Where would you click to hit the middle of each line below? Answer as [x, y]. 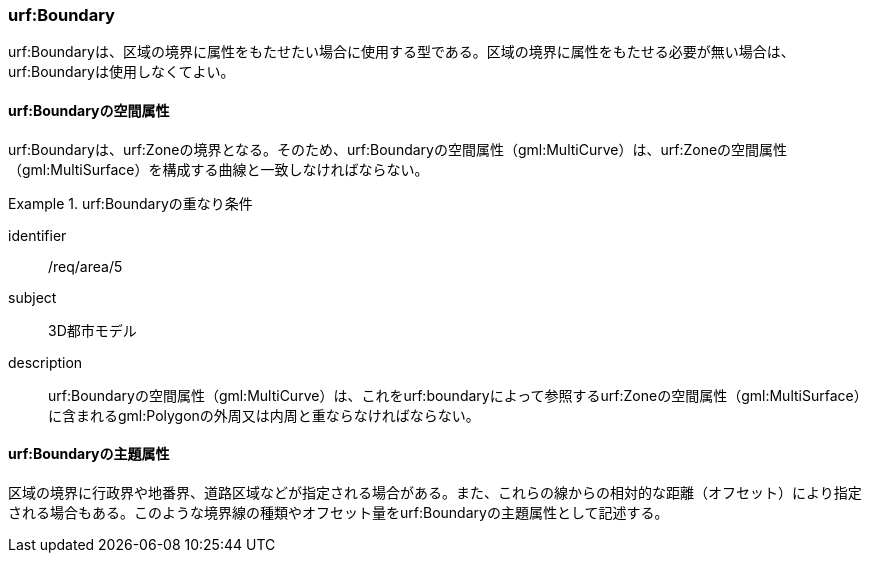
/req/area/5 [85, 266]
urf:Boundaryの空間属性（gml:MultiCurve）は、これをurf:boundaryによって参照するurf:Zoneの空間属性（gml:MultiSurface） [458, 395]
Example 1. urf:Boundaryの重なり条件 [130, 203]
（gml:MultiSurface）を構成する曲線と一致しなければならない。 [218, 169]
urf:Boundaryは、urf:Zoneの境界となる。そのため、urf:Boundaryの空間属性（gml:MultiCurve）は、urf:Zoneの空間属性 [398, 149]
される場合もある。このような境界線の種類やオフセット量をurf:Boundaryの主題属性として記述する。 [338, 512]
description [45, 362]
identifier [37, 235]
